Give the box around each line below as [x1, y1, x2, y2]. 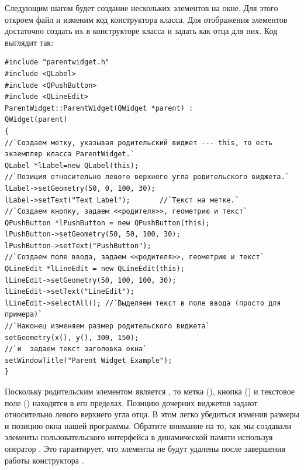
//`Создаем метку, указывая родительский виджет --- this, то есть [5, 138, 273, 147]
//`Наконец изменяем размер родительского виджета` [5, 322, 210, 331]
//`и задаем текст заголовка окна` [5, 345, 147, 354]
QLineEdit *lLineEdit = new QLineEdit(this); [5, 265, 185, 273]
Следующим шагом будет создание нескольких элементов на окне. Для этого [5, 2, 278, 13]
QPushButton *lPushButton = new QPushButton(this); [5, 218, 210, 227]
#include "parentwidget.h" [5, 58, 109, 67]
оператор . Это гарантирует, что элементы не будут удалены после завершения [5, 442, 285, 454]
